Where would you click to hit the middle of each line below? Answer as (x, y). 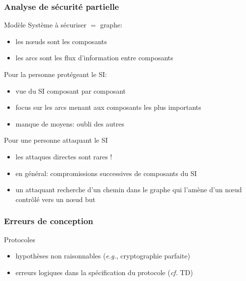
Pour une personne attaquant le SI (56, 140)
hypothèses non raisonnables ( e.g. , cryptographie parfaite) (103, 256)
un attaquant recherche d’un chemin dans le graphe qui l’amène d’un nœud (129, 190)
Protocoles (20, 239)
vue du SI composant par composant (70, 90)
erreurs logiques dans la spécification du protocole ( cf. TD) (104, 272)
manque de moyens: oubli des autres (70, 123)
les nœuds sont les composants (61, 41)
